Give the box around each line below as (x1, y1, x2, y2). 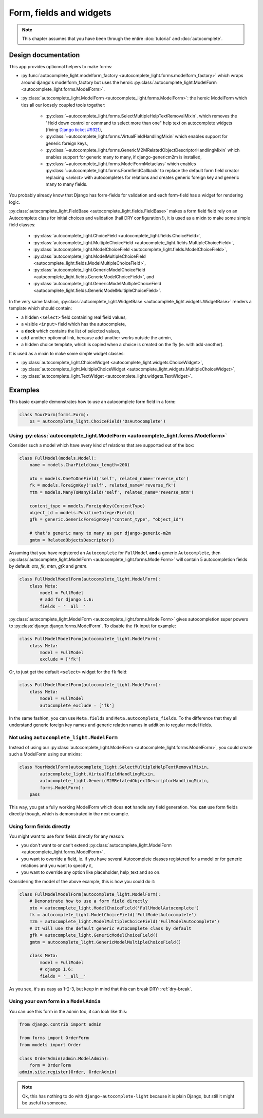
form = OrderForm (29, 1062, 71, 1068)
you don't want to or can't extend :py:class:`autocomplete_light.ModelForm (21, 842, 172, 848)
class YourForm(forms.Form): (19, 412, 89, 417)
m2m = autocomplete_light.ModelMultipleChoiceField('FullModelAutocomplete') (29, 919, 220, 925)
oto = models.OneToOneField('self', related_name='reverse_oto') (29, 476, 189, 482)
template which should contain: (9, 305, 72, 311)
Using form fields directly (9, 823, 71, 830)
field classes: (9, 222, 36, 228)
